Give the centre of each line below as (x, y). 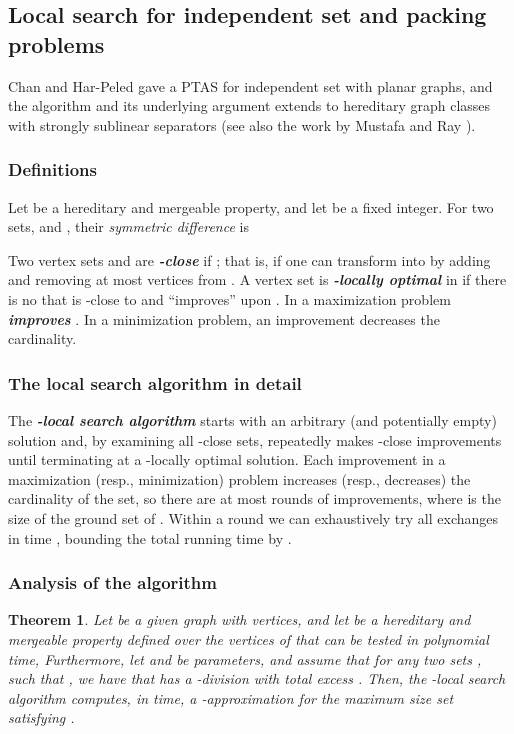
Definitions (52, 169)
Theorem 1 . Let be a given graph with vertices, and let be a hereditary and (239, 619)
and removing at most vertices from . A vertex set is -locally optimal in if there (257, 279)
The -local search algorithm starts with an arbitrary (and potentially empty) (252, 419)
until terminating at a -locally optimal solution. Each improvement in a (227, 459)
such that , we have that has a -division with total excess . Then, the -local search (257, 678)
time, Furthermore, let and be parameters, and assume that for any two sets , (245, 658)
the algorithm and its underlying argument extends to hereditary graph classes (249, 105)
